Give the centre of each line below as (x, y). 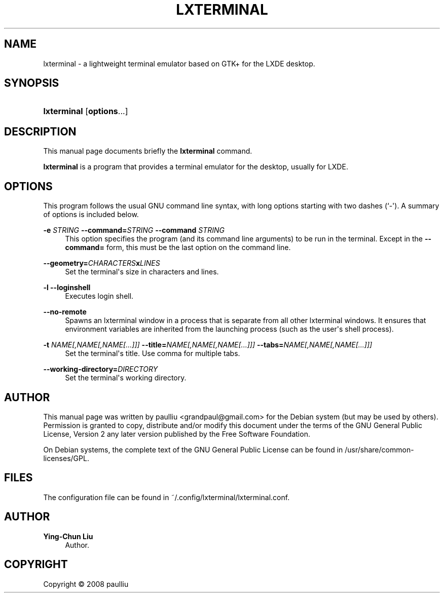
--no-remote (65, 312)
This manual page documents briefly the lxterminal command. (148, 151)
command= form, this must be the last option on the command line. (178, 248)
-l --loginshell (67, 288)
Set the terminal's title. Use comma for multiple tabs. (153, 354)
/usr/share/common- (379, 449)
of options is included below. (91, 215)
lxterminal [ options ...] (86, 111)
